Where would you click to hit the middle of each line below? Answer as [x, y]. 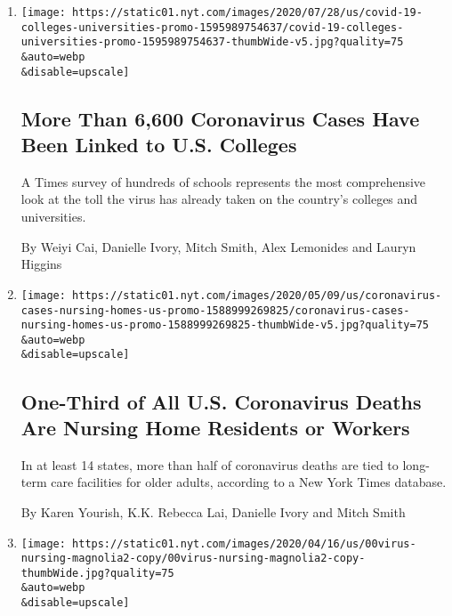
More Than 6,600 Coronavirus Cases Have [220, 118]
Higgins [41, 264]
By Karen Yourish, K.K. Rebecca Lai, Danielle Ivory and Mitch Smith [213, 511]
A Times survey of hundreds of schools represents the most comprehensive [223, 181]
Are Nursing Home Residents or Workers [215, 427]
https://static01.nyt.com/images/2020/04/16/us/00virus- [244, 543]
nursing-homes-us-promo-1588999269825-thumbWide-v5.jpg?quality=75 [225, 325]
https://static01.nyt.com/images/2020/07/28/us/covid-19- [247, 12]
